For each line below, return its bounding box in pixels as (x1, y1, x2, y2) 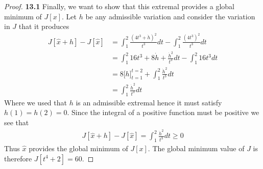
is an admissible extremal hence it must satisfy (76, 97, 222, 107)
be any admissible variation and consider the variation (85, 11, 255, 21)
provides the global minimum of (29, 143, 128, 154)
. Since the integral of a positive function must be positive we (67, 107, 259, 118)
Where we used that (4, 97, 67, 107)
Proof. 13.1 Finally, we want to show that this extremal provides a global (4, 1, 235, 11)
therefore (4, 153, 32, 163)
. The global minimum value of (148, 143, 245, 154)
